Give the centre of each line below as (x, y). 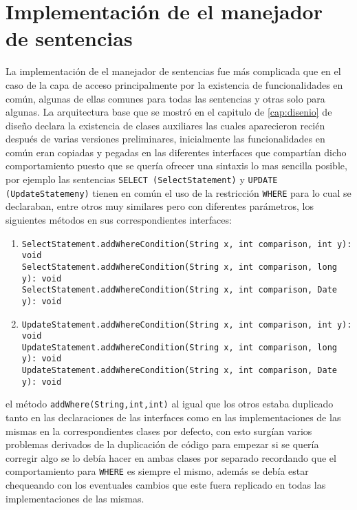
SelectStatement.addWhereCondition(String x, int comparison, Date (179, 290)
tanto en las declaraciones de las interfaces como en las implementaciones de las (173, 417)
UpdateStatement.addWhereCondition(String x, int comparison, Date (179, 371)
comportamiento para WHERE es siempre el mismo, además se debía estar (157, 471)
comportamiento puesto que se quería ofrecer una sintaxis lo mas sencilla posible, (176, 166)
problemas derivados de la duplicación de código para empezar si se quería (162, 444)
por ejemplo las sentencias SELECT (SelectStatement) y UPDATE (142, 179)
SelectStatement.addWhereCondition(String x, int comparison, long (179, 267)
